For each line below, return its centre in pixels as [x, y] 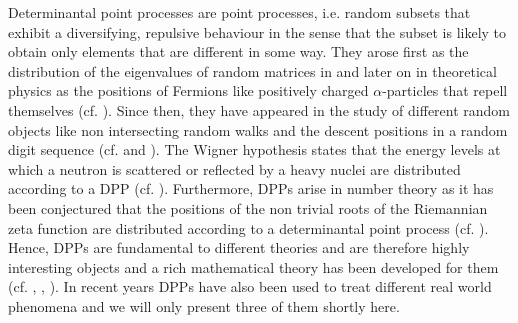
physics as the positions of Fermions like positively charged [188, 90]
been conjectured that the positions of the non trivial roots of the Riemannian [248, 207]
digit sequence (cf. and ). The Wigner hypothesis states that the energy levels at [254, 149]
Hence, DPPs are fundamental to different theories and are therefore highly [239, 247]
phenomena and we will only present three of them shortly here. [204, 305]
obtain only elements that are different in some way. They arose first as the [238, 51]
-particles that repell [445, 90]
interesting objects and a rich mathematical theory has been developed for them [253, 266]
